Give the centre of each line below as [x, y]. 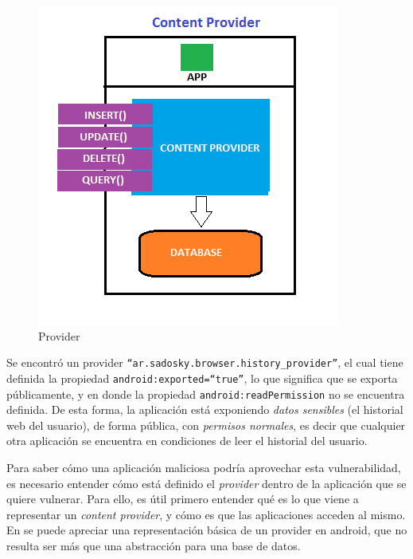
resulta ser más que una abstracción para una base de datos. [154, 545]
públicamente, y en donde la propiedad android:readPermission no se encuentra [206, 394]
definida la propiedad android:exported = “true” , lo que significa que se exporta [202, 378]
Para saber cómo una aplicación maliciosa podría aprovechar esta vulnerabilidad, [204, 467]
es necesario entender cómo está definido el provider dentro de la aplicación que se [206, 483]
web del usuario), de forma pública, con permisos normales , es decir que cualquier [206, 425]
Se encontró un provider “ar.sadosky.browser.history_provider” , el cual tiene [205, 362]
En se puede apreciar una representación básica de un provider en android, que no [207, 530]
